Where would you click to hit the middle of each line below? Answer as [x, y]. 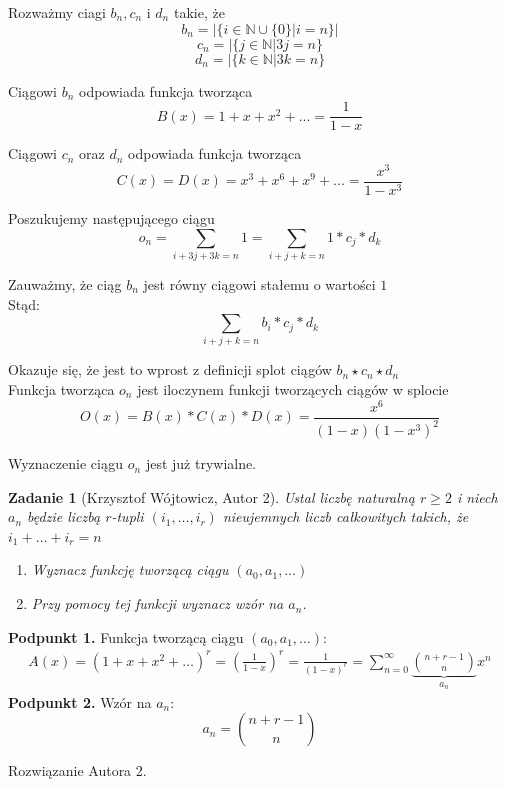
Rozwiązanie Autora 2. [77, 770]
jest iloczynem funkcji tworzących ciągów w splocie [293, 389]
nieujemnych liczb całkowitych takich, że [345, 516]
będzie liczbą [64, 516]
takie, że [199, 12]
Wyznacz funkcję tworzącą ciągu [130, 569]
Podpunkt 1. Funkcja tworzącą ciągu [126, 636]
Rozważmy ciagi [57, 12]
